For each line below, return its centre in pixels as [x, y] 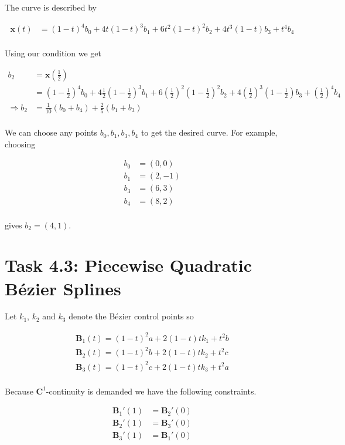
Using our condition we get [53, 53]
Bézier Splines [63, 288]
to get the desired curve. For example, [209, 132]
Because [19, 391]
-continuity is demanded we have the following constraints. [151, 391]
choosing [20, 144]
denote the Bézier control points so [131, 316]
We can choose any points [51, 132]
